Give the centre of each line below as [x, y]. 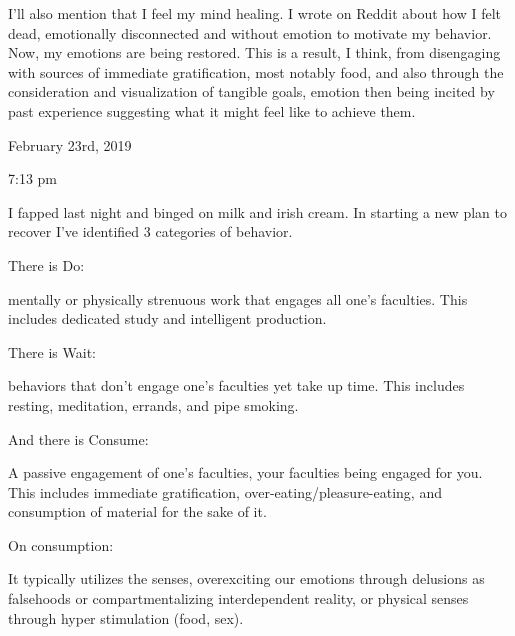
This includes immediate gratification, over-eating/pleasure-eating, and [225, 491]
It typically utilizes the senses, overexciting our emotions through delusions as [246, 578]
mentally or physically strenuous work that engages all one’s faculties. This [238, 298]
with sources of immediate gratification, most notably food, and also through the [256, 71]
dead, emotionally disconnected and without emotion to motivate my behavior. [250, 32]
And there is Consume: [78, 438]
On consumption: [61, 544]
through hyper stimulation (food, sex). [126, 617]
